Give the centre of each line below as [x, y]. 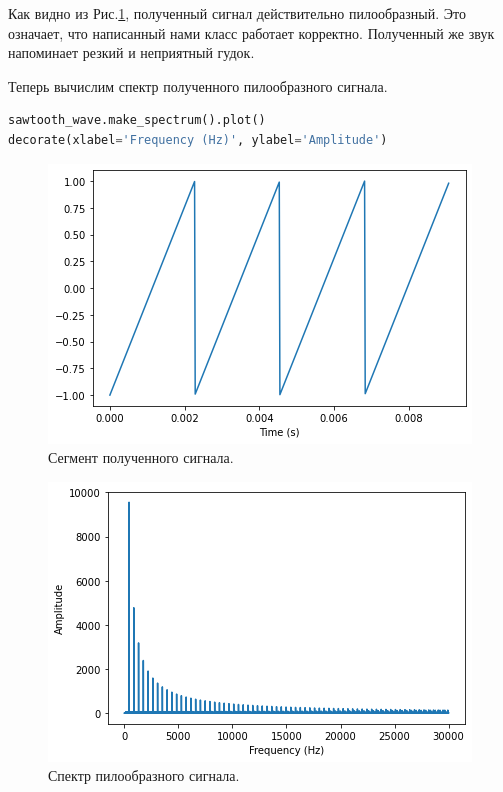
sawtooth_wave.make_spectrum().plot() [137, 120]
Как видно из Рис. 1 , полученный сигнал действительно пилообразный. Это [237, 13]
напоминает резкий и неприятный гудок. [131, 52]
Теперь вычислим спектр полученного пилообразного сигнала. [198, 85]
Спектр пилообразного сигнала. [144, 775]
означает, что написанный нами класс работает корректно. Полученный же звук [251, 32]
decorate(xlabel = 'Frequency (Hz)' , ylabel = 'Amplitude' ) [198, 139]
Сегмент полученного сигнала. [141, 457]
